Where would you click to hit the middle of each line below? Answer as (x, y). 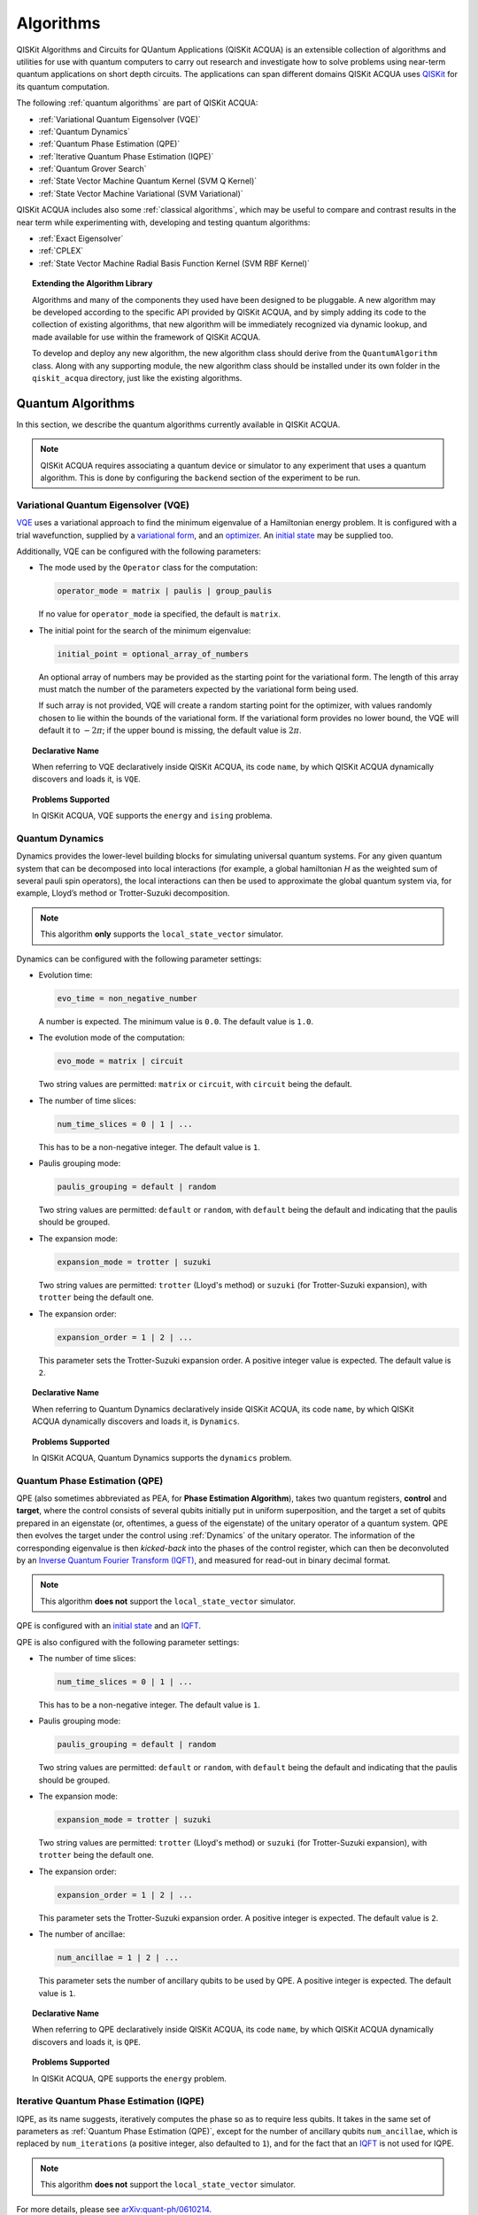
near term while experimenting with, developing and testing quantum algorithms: (163, 222)
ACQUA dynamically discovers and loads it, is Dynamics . (136, 1421)
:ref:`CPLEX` (61, 251)
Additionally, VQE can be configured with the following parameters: (139, 551)
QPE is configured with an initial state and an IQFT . (108, 1626)
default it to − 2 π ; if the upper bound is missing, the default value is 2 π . (170, 730)
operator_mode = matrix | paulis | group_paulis (165, 591)
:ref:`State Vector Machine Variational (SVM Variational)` (141, 193)
